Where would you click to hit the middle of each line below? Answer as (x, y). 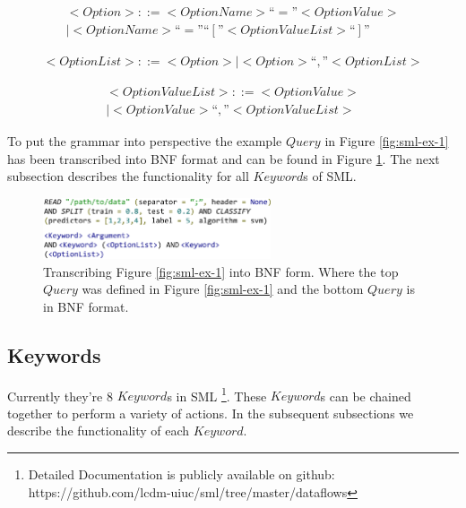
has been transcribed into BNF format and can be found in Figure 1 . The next (224, 158)
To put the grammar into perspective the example (145, 141)
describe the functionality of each (99, 431)
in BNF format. (86, 306)
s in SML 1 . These (217, 394)
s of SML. (330, 176)
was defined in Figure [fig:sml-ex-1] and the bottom (223, 289)
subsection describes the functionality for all (128, 176)
